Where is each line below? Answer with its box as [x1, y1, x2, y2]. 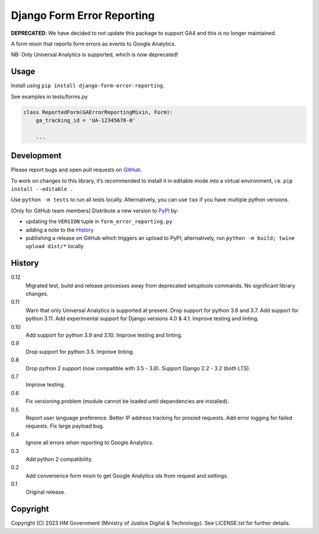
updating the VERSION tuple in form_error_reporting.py [25, 218, 172, 225]
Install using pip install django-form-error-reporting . [11, 82, 165, 89]
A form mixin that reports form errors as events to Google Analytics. [11, 40, 177, 47]
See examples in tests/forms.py [11, 93, 88, 100]
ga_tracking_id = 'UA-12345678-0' [35, 117, 136, 123]
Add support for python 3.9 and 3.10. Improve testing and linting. [25, 331, 183, 339]
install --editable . [11, 186, 74, 193]
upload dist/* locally [25, 243, 84, 250]
